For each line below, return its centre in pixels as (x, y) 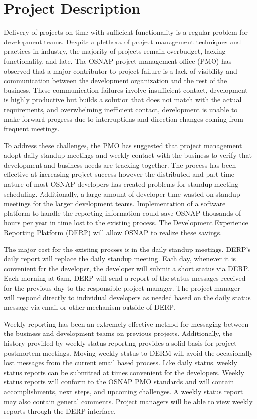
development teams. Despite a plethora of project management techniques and (123, 41)
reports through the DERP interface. (60, 411)
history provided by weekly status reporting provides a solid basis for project (120, 343)
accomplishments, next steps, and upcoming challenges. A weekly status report (124, 391)
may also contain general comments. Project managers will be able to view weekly (128, 401)
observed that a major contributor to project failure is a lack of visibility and (121, 70)
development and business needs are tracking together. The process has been (120, 164)
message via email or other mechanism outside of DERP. (90, 307)
